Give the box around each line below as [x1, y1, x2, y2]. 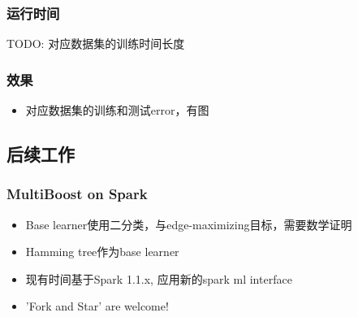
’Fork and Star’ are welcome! [25, 297, 169, 315]
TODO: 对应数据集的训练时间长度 [6, 35, 185, 52]
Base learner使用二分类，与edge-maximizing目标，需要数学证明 [25, 215, 352, 232]
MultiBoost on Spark [6, 184, 148, 204]
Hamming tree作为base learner [25, 243, 179, 260]
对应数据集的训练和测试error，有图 [25, 102, 209, 119]
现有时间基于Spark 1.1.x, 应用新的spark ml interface [25, 270, 292, 287]
